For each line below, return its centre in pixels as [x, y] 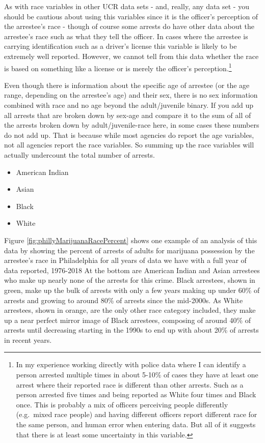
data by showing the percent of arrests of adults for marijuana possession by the [129, 250]
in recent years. [28, 339]
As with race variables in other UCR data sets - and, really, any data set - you [127, 6]
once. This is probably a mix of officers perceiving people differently [122, 404]
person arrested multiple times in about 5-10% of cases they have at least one [137, 375]
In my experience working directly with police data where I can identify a [131, 364]
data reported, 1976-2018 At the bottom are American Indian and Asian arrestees [132, 270]
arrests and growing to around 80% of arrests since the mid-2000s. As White [124, 300]
